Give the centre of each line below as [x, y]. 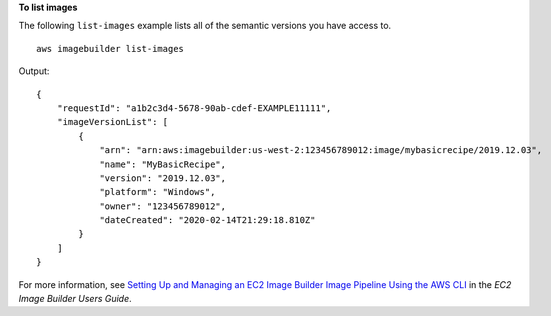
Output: [34, 71]
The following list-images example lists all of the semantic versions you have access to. [205, 26]
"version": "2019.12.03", [163, 178]
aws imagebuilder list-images [110, 48]
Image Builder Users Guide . [75, 299]
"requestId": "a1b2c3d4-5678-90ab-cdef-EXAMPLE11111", [194, 108]
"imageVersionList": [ [112, 122]
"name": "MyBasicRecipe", [163, 164]
